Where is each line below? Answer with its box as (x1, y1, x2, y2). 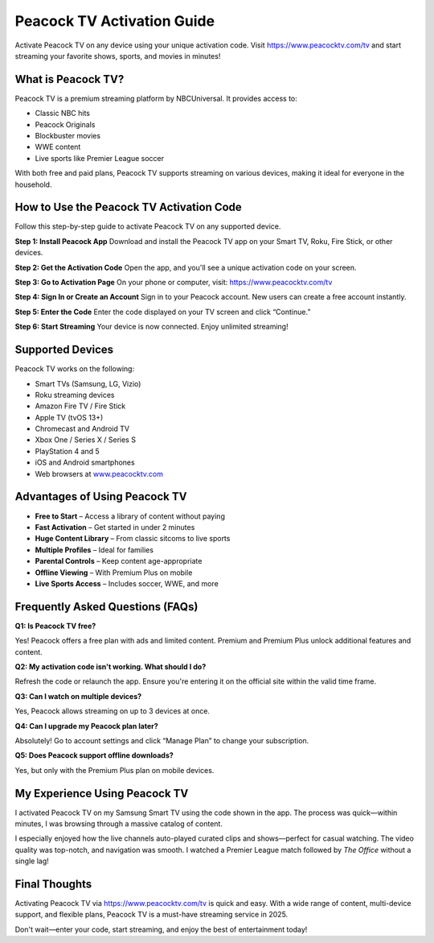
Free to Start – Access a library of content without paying (35, 511, 225, 521)
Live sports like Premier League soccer (35, 153, 165, 163)
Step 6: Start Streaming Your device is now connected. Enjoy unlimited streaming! (14, 322, 289, 332)
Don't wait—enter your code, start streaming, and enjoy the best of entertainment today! (14, 924, 308, 934)
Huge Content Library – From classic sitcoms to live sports (35, 534, 231, 544)
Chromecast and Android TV (35, 424, 130, 434)
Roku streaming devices (35, 390, 115, 399)
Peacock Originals (35, 119, 96, 129)
